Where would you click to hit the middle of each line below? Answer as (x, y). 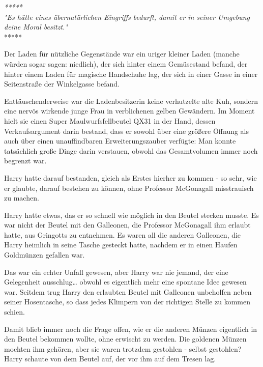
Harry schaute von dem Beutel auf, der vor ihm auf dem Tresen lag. (110, 359)
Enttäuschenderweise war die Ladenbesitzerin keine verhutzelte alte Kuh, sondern (131, 101)
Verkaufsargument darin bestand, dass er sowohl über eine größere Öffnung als (127, 131)
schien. (14, 312)
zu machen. (22, 198)
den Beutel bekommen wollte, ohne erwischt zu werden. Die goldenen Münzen (125, 339)
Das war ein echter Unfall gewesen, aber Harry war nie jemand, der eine (116, 272)
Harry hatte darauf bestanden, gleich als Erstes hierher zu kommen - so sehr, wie (130, 177)
